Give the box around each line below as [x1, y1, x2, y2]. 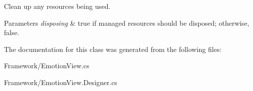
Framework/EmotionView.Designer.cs [4, 77, 118, 87]
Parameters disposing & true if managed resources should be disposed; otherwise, [4, 17, 250, 28]
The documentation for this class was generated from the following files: [4, 44, 222, 54]
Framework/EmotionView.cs [4, 60, 89, 71]
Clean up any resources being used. [4, 1, 111, 11]
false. [4, 27, 19, 38]
